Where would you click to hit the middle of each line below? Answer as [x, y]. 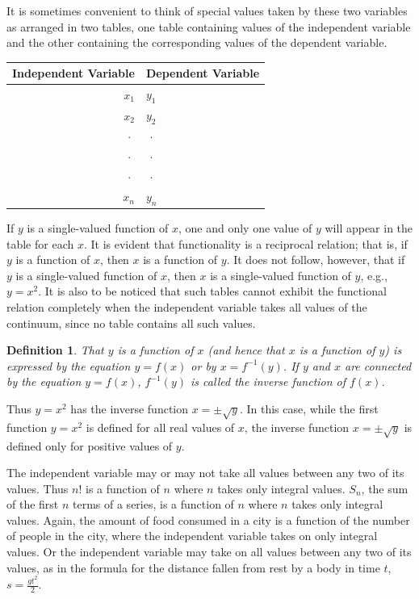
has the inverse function [130, 408]
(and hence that [246, 350]
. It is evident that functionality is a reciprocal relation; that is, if [245, 243]
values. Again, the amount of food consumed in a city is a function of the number [208, 519]
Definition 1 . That [55, 350]
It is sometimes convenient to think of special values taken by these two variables [207, 10]
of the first [33, 504]
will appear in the [369, 228]
